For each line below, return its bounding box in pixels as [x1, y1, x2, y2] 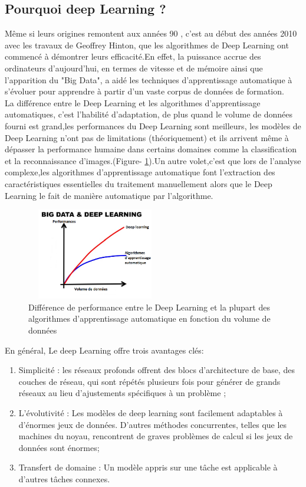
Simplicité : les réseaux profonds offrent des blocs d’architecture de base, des [18, 364, 295, 376]
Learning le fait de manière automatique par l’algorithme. [5, 189, 213, 201]
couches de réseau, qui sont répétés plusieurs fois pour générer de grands [18, 375, 281, 387]
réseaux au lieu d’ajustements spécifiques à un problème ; [18, 387, 226, 399]
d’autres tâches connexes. [18, 473, 110, 485]
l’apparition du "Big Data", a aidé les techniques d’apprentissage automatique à [5, 73, 292, 86]
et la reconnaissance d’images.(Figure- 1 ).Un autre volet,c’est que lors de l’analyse [5, 154, 301, 166]
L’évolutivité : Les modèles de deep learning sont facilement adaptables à [18, 407, 283, 419]
